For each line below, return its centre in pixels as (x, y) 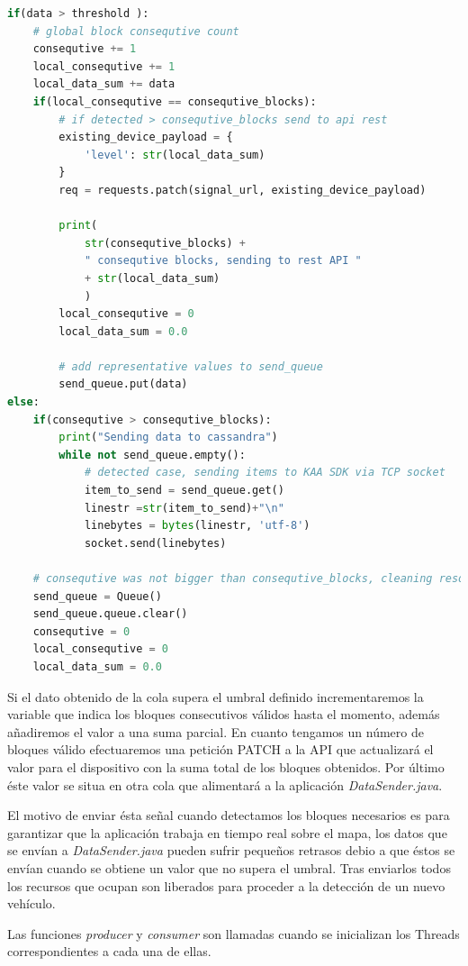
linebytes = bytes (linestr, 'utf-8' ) (197, 526)
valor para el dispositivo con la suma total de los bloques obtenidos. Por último (226, 766)
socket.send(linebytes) (155, 543)
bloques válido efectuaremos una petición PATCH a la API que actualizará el (220, 749)
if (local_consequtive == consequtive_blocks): (175, 101)
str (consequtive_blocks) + (165, 243)
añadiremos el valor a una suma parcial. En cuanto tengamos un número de (216, 731)
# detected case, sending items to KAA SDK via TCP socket (265, 473)
